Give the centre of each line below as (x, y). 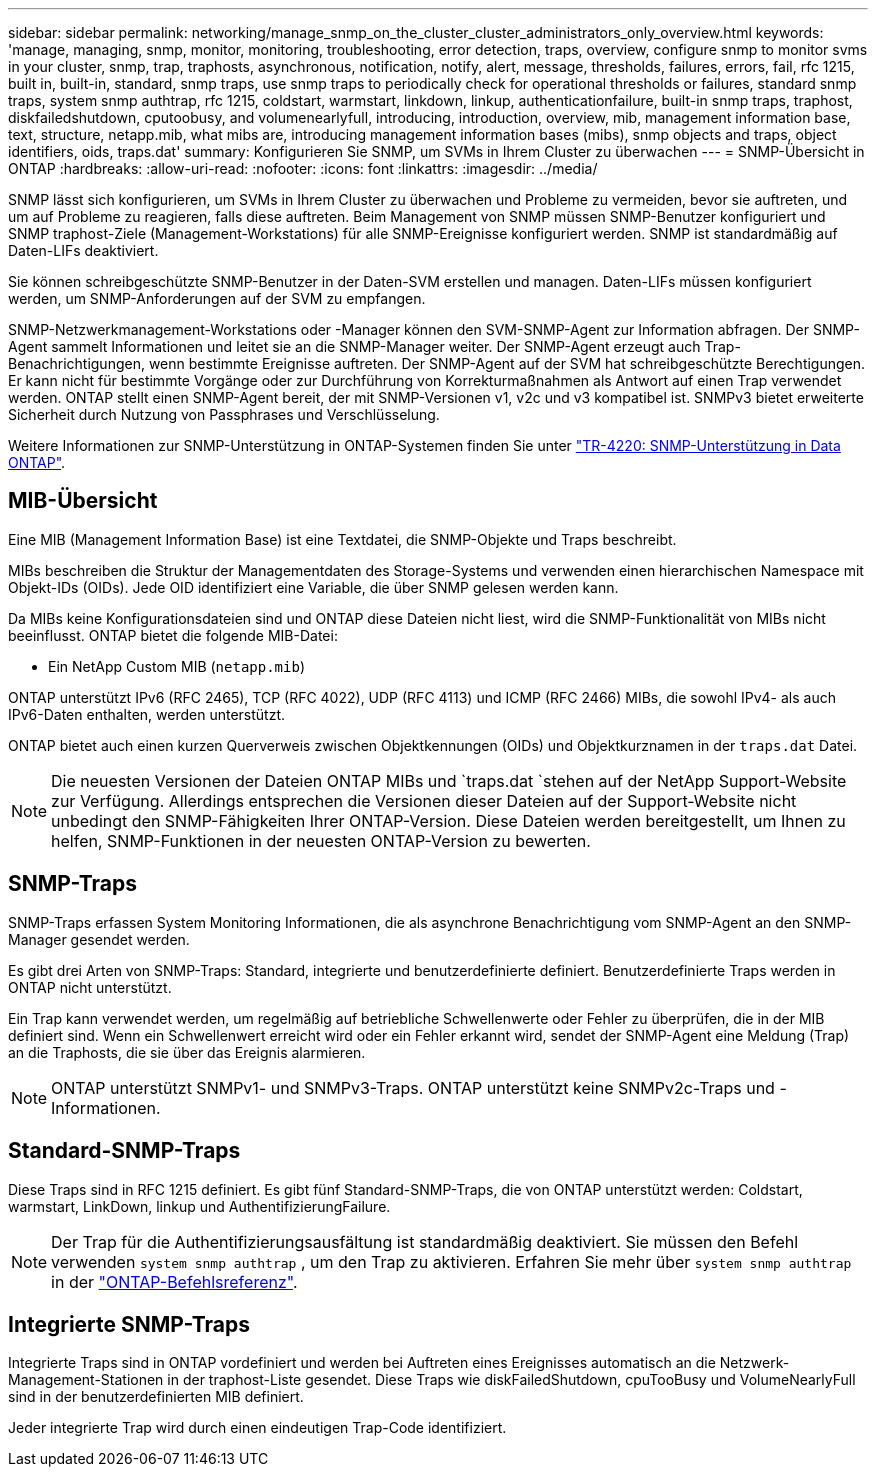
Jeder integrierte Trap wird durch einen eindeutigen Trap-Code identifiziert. (257, 1428)
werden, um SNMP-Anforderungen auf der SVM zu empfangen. (217, 298)
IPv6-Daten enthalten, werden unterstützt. (147, 714)
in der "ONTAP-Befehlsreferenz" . (174, 1281)
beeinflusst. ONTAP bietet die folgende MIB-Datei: (173, 635)
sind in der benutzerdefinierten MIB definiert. (156, 1397)
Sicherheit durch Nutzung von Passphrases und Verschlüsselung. (224, 414)
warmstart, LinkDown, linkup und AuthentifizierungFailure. (199, 1206)
